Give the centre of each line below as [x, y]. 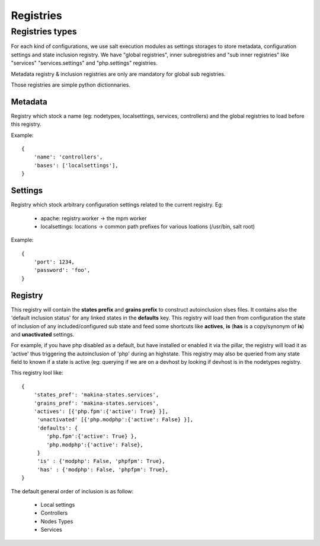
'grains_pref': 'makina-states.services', [96, 403]
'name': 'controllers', [68, 157]
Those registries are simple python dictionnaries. [71, 85]
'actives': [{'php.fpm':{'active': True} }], [101, 412]
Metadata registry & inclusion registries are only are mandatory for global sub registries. [118, 74]
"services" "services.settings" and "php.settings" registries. [84, 63]
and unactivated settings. [43, 334]
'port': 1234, [54, 262]
